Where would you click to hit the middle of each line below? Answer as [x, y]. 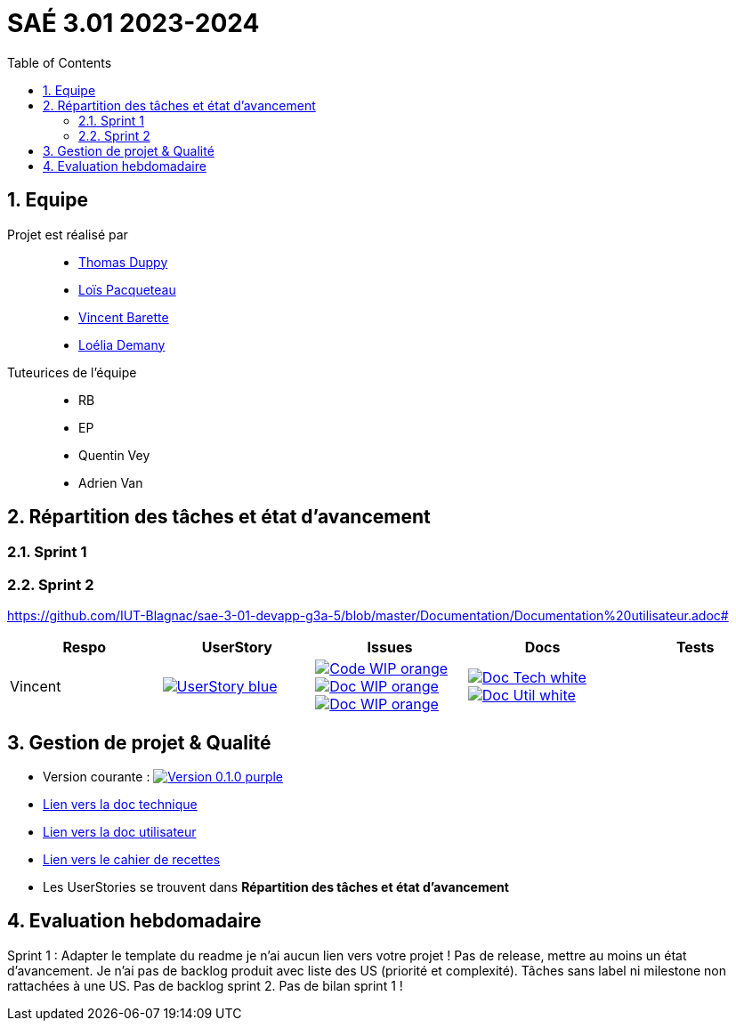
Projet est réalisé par [68, 234]
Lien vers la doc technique [120, 805]
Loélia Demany [122, 344]
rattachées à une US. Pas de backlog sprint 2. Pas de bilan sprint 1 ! [205, 985]
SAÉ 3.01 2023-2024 [133, 23]
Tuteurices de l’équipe [72, 372]
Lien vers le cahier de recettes [132, 860]
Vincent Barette [124, 317]
